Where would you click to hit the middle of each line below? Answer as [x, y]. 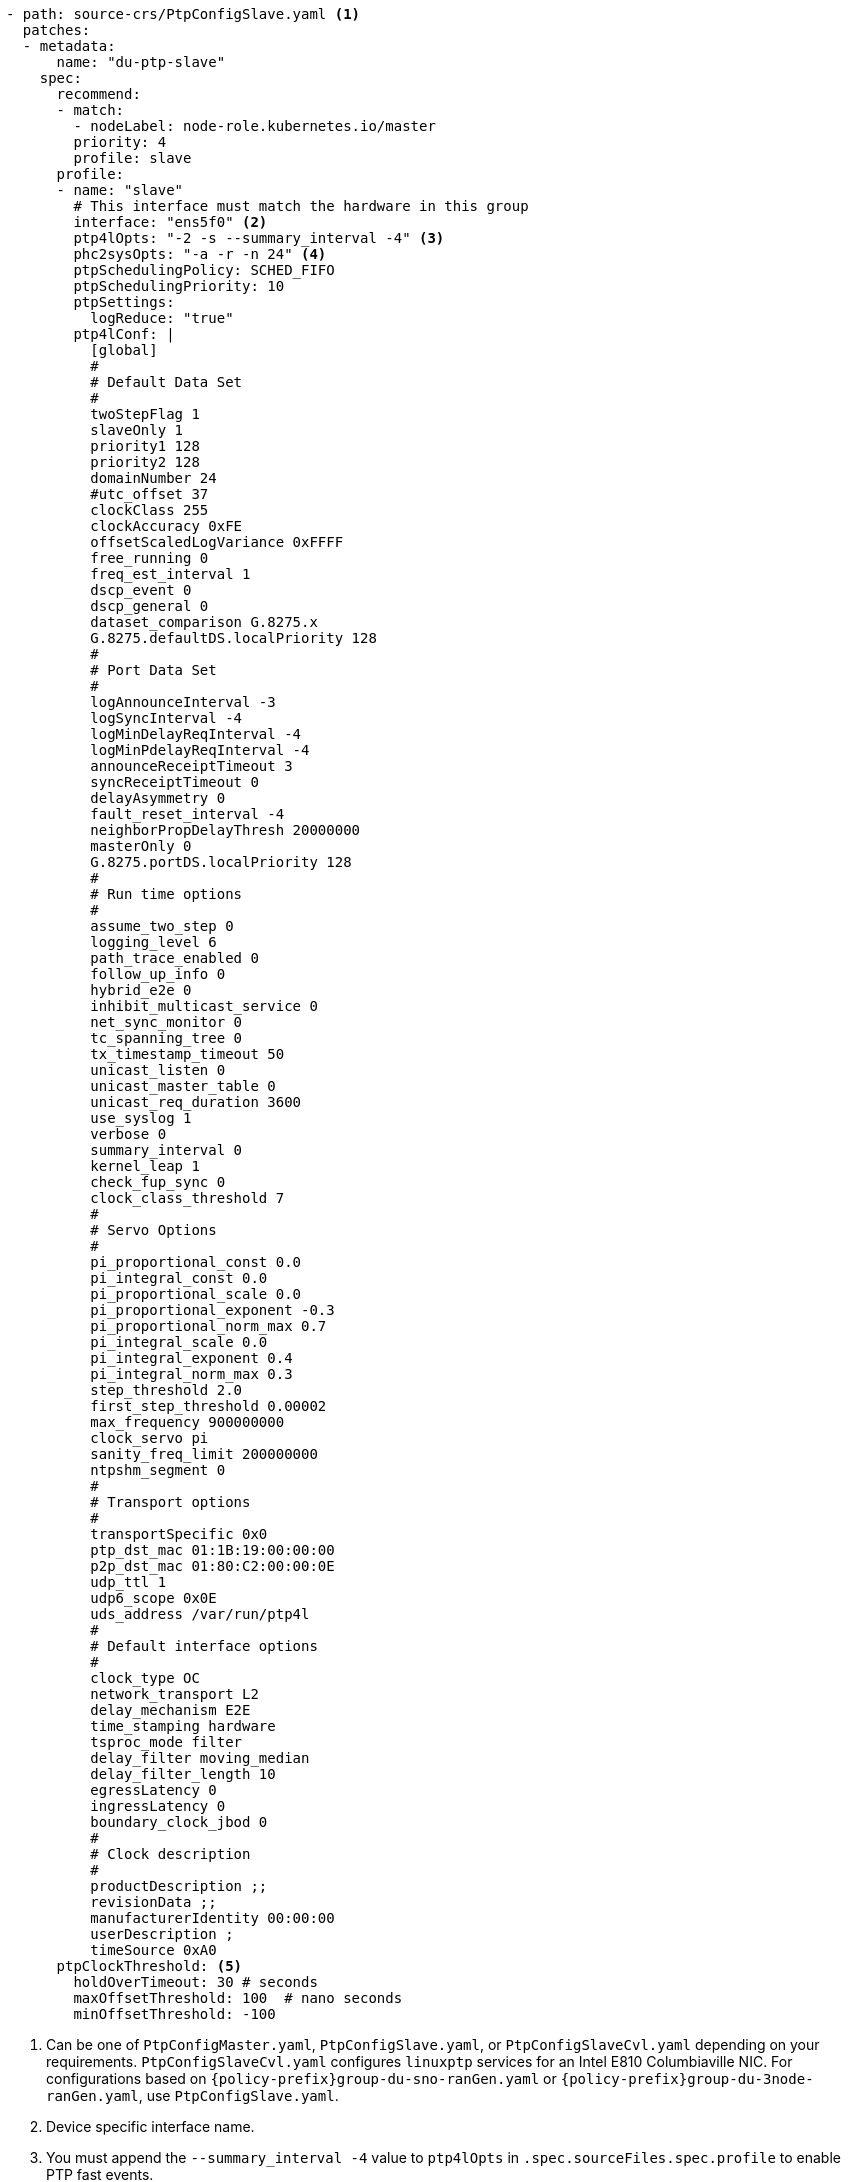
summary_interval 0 [166, 1150]
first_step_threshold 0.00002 [208, 1406]
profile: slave [132, 158]
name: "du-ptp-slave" [141, 62]
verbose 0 [128, 1134]
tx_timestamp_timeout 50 [187, 1054]
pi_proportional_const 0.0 [196, 1262]
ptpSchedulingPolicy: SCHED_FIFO [204, 270]
